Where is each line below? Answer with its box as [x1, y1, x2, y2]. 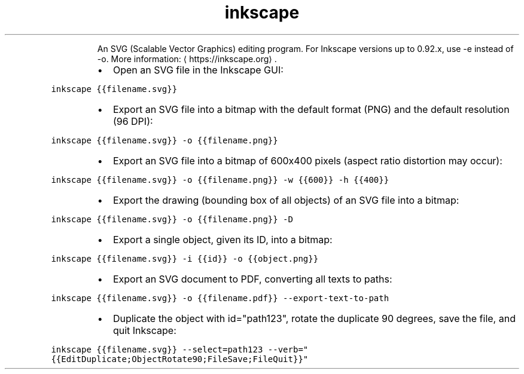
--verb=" [267, 344, 309, 354]
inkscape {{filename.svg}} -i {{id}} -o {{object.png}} [51, 253, 319, 263]
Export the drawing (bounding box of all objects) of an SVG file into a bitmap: [112, 194, 459, 206]
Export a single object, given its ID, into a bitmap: [112, 233, 333, 246]
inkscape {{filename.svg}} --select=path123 [51, 344, 263, 354]
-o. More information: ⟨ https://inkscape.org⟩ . [97, 53, 277, 64]
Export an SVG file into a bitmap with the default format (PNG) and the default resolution [112, 103, 510, 115]
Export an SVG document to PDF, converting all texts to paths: [112, 272, 392, 285]
